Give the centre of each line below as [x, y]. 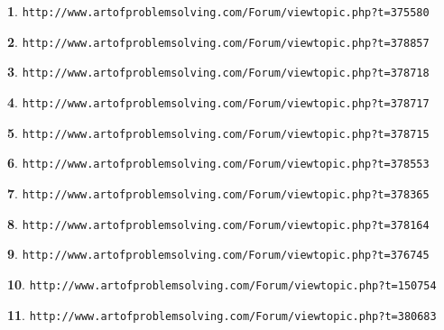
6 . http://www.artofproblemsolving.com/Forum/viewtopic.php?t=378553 [218, 163]
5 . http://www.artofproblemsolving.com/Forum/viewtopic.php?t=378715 [218, 132]
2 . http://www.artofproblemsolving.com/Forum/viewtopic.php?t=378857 [218, 41]
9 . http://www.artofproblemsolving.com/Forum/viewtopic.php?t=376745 [218, 254]
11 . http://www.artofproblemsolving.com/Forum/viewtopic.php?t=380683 [222, 314]
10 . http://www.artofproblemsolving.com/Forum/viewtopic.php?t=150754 [222, 284]
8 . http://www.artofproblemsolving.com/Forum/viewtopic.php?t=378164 [218, 223]
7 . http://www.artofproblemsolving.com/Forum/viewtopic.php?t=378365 [218, 192]
